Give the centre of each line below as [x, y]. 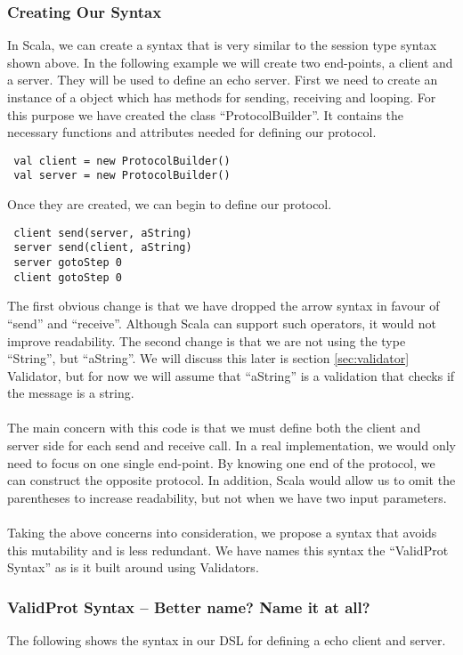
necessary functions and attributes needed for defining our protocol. [192, 132]
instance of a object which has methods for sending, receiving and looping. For [222, 97]
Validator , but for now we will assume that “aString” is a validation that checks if [231, 375]
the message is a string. [71, 393]
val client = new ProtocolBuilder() [122, 161]
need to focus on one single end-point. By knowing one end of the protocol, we [221, 462]
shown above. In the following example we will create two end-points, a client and [230, 62]
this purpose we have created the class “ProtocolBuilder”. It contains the [206, 114]
